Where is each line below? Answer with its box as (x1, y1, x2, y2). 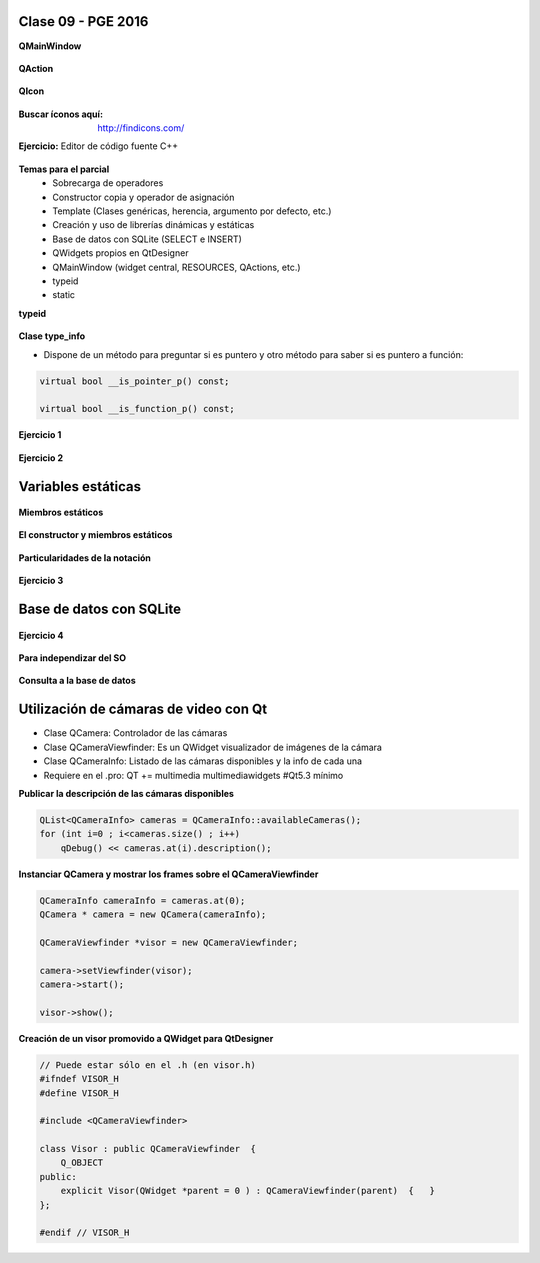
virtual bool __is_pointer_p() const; (39, 375, 230, 387)
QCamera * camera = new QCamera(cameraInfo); (39, 909, 267, 920)
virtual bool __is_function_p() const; (39, 403, 235, 415)
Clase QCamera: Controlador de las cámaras (43, 727, 228, 739)
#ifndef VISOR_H (39, 1073, 120, 1085)
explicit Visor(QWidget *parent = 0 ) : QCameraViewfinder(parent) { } (60, 1185, 435, 1197)
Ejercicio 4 (18, 629, 64, 641)
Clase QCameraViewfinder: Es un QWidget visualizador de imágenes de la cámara (43, 741, 382, 753)
